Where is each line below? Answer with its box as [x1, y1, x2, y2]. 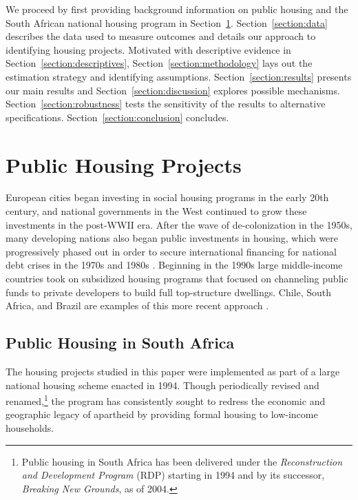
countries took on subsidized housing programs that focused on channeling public [6, 271, 348, 286]
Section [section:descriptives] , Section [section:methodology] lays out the [6, 56, 313, 70]
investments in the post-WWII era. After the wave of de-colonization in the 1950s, [6, 217, 352, 231]
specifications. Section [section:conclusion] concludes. [6, 110, 229, 124]
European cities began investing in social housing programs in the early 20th [6, 190, 329, 205]
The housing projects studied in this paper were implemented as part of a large [6, 364, 340, 379]
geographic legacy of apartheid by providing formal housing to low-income [6, 407, 318, 421]
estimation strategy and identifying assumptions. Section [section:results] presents [6, 69, 352, 83]
